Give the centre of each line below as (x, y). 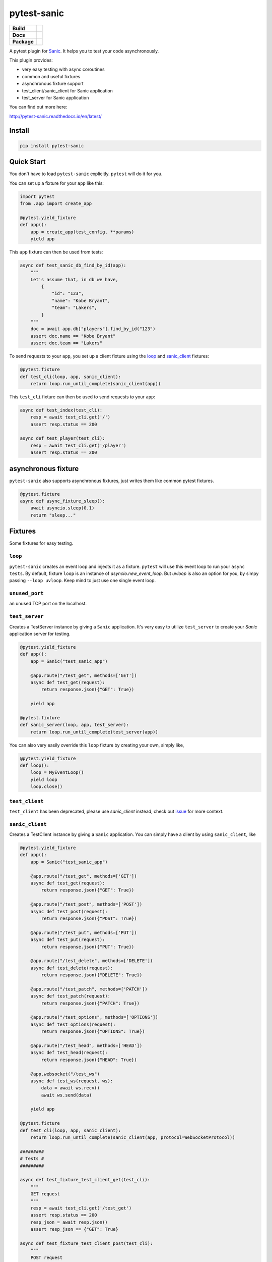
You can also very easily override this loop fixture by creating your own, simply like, (97, 745)
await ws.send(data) (66, 1095)
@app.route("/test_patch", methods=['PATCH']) (89, 989)
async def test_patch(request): (71, 996)
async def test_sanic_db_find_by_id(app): (73, 265)
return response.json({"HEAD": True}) (89, 1060)
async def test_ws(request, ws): (72, 1081)
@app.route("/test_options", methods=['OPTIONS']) (94, 1017)
